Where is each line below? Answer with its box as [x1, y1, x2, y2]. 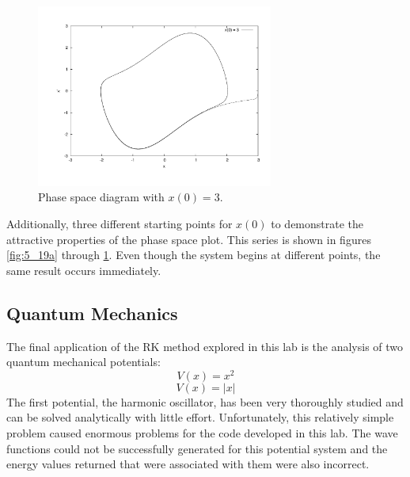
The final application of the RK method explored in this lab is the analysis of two [6, 338, 404, 354]
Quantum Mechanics [6, 300, 178, 325]
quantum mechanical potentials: [6, 353, 161, 370]
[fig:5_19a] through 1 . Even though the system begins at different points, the [6, 246, 381, 263]
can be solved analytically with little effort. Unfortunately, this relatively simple [6, 409, 394, 425]
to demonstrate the [271, 215, 364, 231]
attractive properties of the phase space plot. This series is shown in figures [6, 231, 371, 247]
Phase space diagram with [38, 189, 165, 205]
